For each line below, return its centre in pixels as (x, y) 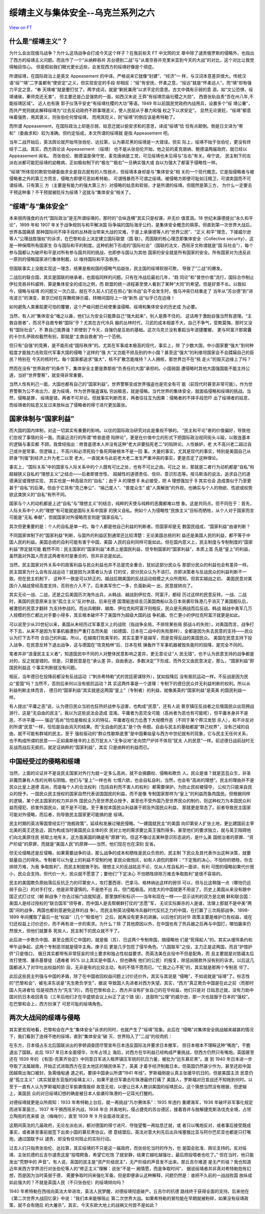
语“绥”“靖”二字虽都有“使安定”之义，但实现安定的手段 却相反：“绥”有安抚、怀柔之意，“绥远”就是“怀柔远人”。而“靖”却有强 (131, 83)
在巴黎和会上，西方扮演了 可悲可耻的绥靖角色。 (57, 1003)
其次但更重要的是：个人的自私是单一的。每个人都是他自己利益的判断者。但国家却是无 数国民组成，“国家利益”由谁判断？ (130, 526)
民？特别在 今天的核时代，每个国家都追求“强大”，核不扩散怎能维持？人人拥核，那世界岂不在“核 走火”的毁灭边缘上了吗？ (130, 359)
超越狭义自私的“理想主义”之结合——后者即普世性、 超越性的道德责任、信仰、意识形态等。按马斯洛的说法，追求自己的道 (130, 474)
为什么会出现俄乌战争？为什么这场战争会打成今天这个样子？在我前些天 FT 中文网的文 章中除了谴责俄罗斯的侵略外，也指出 (132, 53)
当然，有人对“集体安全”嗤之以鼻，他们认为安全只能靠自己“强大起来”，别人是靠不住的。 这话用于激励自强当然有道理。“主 (131, 316)
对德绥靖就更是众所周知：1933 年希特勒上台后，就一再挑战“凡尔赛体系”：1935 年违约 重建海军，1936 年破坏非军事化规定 (131, 1103)
